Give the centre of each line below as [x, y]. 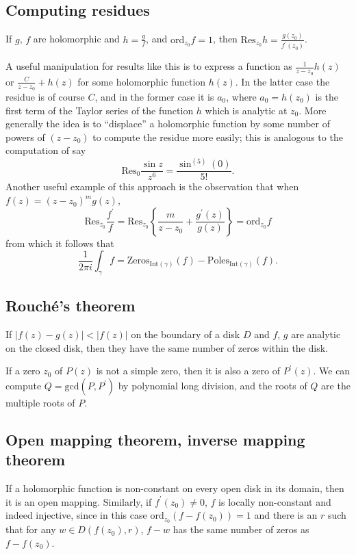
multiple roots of [40, 403]
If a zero [23, 371]
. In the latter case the [282, 81]
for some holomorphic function [142, 81]
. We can [332, 371]
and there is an [286, 515]
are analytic [316, 334]
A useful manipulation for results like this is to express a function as [149, 66]
